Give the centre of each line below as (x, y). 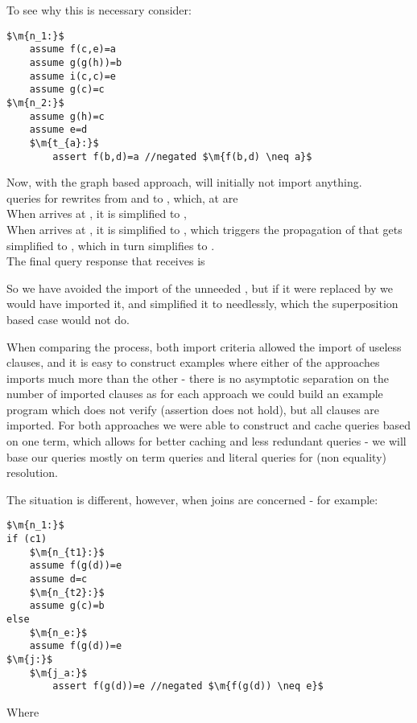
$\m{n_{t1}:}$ (67, 552)
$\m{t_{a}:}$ (64, 143)
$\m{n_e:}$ (58, 633)
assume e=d (58, 130)
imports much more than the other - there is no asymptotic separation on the (198, 378)
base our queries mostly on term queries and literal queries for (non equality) (196, 456)
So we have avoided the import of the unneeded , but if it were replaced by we (200, 288)
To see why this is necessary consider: (99, 10)
